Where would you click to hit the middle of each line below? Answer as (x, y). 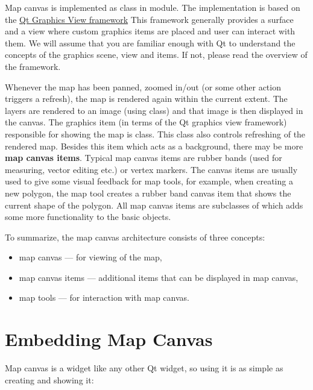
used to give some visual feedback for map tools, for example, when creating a (149, 181)
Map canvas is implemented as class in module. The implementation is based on (153, 7)
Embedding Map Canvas (109, 339)
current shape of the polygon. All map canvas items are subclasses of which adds (154, 205)
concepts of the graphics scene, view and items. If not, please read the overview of (156, 55)
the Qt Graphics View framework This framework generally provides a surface (149, 19)
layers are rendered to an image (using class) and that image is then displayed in (154, 110)
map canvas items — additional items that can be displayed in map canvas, (159, 277)
